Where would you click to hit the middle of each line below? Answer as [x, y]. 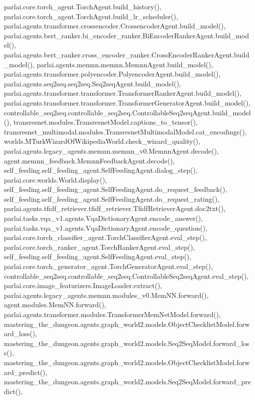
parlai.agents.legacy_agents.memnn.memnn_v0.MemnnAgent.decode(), [112, 150]
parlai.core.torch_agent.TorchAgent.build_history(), [83, 6]
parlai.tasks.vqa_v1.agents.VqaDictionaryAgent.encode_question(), [106, 227]
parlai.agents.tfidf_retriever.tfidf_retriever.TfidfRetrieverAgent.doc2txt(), [115, 208]
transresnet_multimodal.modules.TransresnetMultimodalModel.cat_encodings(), [125, 131]
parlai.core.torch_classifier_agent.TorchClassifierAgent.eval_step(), [105, 237]
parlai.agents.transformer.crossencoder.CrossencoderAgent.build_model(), [115, 26]
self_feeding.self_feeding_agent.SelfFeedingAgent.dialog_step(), [101, 170]
